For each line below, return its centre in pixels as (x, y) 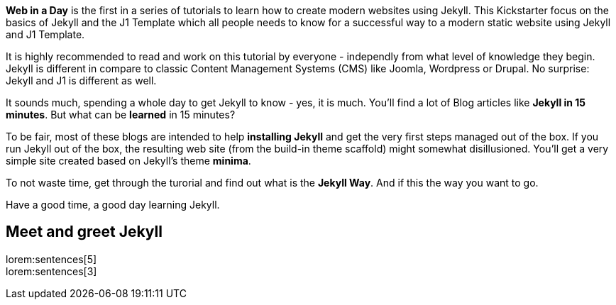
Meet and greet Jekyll (84, 232)
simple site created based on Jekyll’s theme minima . (128, 161)
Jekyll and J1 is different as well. (81, 81)
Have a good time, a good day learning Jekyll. (113, 205)
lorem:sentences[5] (51, 259)
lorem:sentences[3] (51, 271)
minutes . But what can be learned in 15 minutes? (121, 115)
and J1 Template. (45, 34)
